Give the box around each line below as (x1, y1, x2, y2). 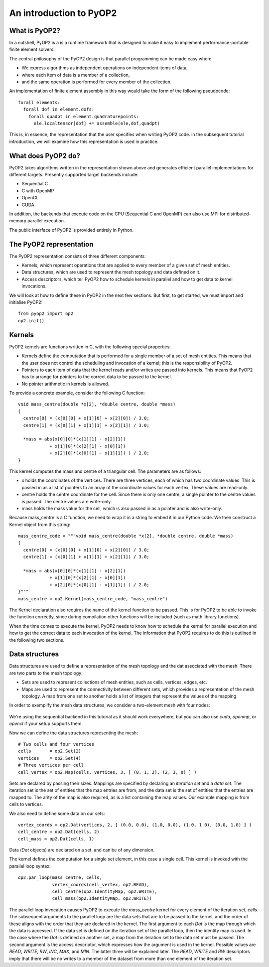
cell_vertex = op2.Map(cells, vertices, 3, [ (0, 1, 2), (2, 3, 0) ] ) (18, 769, 197, 775)
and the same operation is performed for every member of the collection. (21, 79, 172, 85)
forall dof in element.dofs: (23, 107, 95, 112)
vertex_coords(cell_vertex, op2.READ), (52, 882, 149, 887)
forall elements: (18, 100, 60, 105)
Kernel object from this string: (9, 521, 71, 528)
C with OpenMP (21, 187, 54, 194)
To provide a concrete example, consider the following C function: (9, 390, 145, 396)
